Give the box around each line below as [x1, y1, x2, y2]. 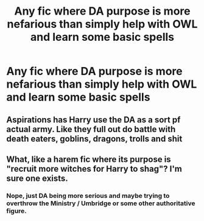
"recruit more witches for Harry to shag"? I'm [6, 163, 183, 174]
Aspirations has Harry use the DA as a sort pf [6, 114, 181, 125]
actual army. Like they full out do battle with [6, 124, 176, 135]
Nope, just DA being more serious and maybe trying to [6, 191, 170, 200]
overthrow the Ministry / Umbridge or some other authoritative [6, 199, 196, 208]
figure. [6, 206, 27, 215]
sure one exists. [6, 173, 68, 183]
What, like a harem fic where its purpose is [6, 154, 172, 164]
